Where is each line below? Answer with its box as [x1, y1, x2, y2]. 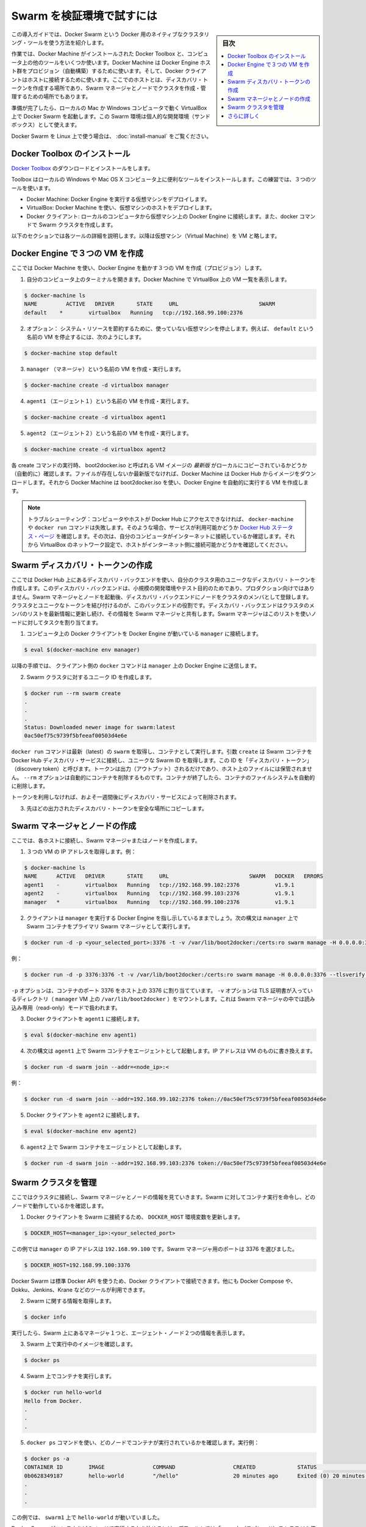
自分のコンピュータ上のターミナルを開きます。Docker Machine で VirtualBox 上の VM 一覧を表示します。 [26, 275, 290, 283]
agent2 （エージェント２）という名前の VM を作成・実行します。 [26, 429, 192, 437]
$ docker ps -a [24, 1455, 70, 1462]
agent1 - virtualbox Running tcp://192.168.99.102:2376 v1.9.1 [24, 881, 295, 888]
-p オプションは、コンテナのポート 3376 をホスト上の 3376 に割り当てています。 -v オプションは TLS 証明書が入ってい [11, 986, 314, 994]
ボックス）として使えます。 [11, 121, 81, 128]
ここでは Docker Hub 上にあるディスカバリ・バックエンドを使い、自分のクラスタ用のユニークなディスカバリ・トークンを [11, 576, 317, 583]
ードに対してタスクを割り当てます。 [11, 619, 102, 626]
